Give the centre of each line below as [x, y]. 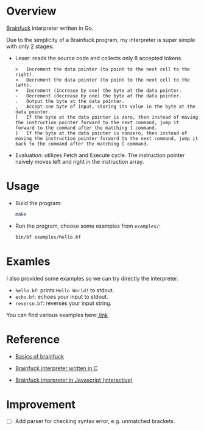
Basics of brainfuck [39, 356]
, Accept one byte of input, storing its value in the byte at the [105, 107]
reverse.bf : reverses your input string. [63, 303]
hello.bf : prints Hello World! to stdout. [65, 290]
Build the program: [38, 203]
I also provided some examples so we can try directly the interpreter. [92, 278]
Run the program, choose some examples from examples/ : [88, 226]
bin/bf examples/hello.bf [48, 237]
